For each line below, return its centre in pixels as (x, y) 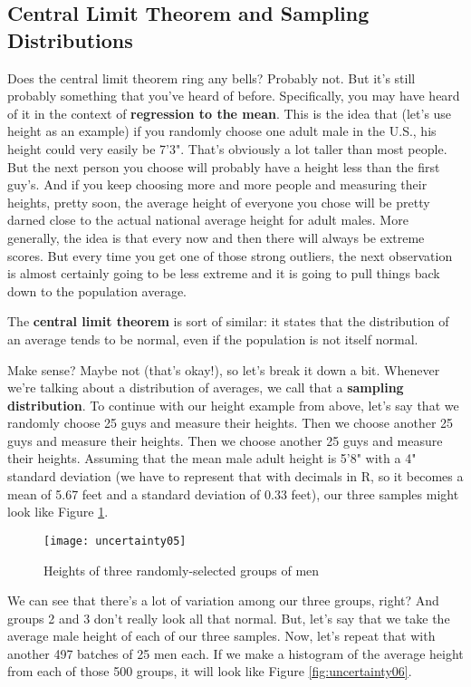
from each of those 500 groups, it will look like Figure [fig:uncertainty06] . (210, 671)
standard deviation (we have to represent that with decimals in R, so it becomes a (235, 476)
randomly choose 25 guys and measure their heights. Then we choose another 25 (231, 423)
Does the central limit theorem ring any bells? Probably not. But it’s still (211, 77)
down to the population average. (97, 290)
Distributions (70, 39)
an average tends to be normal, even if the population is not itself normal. (213, 339)
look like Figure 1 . (58, 512)
